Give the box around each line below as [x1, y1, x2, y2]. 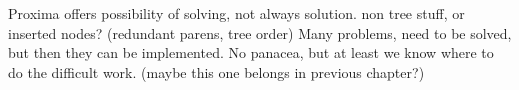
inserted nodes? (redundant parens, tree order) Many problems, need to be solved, [8, 22, 512, 43]
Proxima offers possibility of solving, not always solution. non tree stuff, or [8, 3, 465, 23]
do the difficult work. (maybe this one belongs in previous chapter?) [8, 61, 425, 82]
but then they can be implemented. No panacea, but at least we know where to [8, 42, 494, 63]
